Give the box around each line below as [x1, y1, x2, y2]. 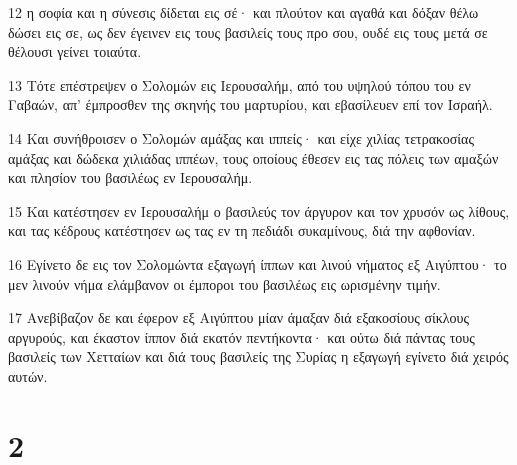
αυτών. [8, 365, 48, 386]
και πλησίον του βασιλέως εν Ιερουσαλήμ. [8, 167, 253, 188]
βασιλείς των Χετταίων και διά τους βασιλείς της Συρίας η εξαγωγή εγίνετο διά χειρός [8, 346, 509, 367]
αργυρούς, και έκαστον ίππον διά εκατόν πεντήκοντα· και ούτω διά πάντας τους [8, 326, 475, 347]
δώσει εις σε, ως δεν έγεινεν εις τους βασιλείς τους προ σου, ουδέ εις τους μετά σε [8, 21, 488, 42]
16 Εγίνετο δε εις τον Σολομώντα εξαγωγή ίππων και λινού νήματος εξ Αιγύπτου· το [8, 253, 507, 274]
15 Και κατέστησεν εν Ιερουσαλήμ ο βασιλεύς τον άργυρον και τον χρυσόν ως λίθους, [8, 200, 510, 221]
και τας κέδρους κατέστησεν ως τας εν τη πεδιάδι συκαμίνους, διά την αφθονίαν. [8, 220, 476, 241]
